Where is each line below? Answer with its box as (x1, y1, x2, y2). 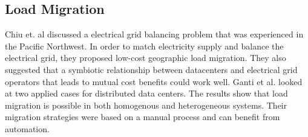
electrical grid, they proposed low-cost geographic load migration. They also (5, 51, 286, 64)
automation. (5, 122, 50, 135)
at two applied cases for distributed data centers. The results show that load (5, 87, 288, 100)
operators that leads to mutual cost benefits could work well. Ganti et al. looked (5, 75, 303, 88)
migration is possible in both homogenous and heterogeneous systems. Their (5, 98, 287, 111)
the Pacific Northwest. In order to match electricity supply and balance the (5, 39, 284, 52)
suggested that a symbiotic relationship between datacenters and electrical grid (5, 63, 298, 75)
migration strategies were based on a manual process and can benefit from (5, 110, 280, 123)
